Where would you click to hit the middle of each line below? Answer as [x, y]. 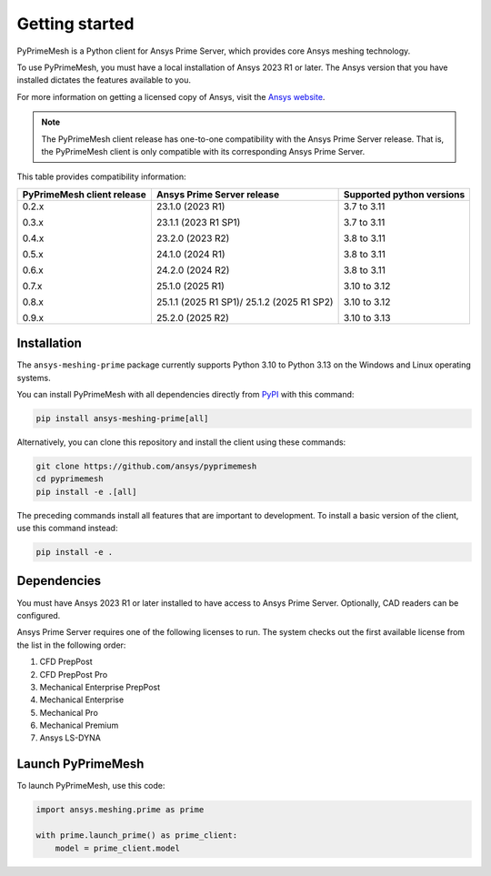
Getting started [75, 24]
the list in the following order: [71, 645]
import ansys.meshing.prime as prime [120, 810]
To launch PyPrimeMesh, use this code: [91, 786]
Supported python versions [404, 194]
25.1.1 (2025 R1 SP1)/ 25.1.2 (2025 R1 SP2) [245, 302]
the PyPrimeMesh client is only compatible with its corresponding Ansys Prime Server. [203, 151]
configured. [39, 615]
